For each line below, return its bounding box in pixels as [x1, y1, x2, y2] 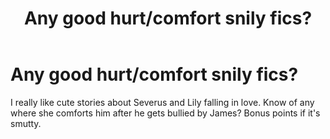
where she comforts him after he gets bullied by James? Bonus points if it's [10, 107, 321, 119]
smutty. [10, 117, 42, 129]
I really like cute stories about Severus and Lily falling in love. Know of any [10, 96, 315, 108]
